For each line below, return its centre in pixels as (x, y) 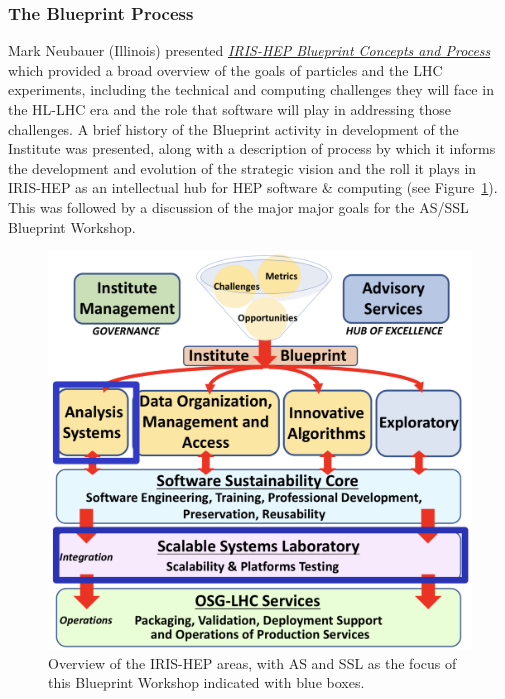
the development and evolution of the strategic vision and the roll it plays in (242, 167)
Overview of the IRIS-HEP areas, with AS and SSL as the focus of (252, 662)
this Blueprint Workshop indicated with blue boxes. (206, 682)
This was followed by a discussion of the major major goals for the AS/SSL (238, 206)
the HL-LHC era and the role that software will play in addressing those (230, 109)
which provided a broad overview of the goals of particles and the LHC (225, 69)
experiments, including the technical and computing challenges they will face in (251, 89)
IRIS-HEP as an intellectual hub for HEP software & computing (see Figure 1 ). (253, 187)
